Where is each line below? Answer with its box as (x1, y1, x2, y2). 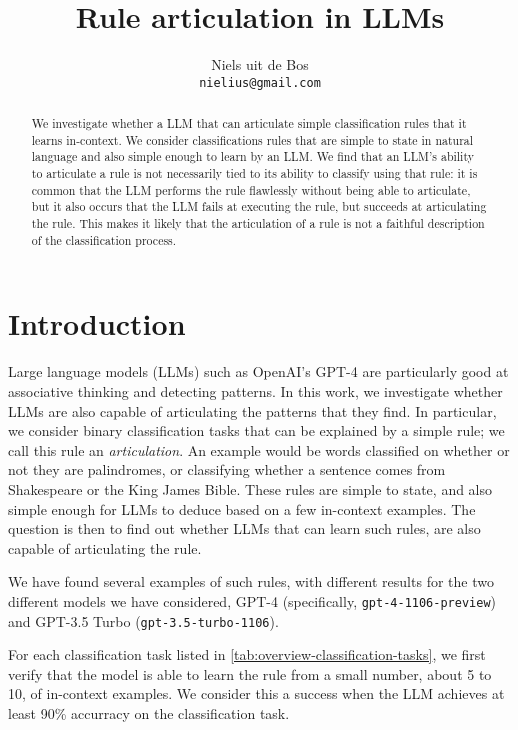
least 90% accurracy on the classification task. (8, 702, 290, 723)
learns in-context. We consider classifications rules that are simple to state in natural (31, 131, 474, 148)
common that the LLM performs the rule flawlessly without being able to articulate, (31, 181, 471, 198)
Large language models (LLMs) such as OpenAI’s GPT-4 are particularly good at (8, 361, 509, 382)
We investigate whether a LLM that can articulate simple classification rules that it (31, 115, 467, 132)
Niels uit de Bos (211, 54, 309, 75)
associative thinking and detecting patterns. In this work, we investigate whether (8, 380, 503, 401)
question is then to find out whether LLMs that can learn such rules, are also (8, 518, 481, 539)
